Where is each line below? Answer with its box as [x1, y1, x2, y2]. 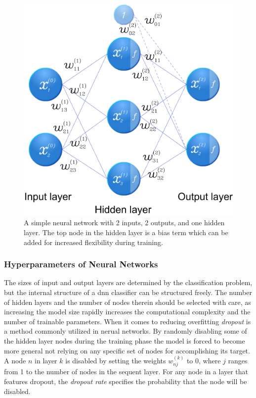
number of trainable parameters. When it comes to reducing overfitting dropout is [4, 316, 251, 326]
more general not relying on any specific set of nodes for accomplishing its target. [4, 345, 250, 355]
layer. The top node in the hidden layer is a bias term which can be [24, 227, 228, 237]
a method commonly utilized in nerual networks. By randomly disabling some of [4, 326, 247, 336]
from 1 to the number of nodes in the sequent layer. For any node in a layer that [4, 366, 249, 377]
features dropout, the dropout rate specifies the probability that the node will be [4, 376, 247, 386]
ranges [228, 355, 248, 365]
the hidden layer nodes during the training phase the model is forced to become [4, 335, 245, 346]
